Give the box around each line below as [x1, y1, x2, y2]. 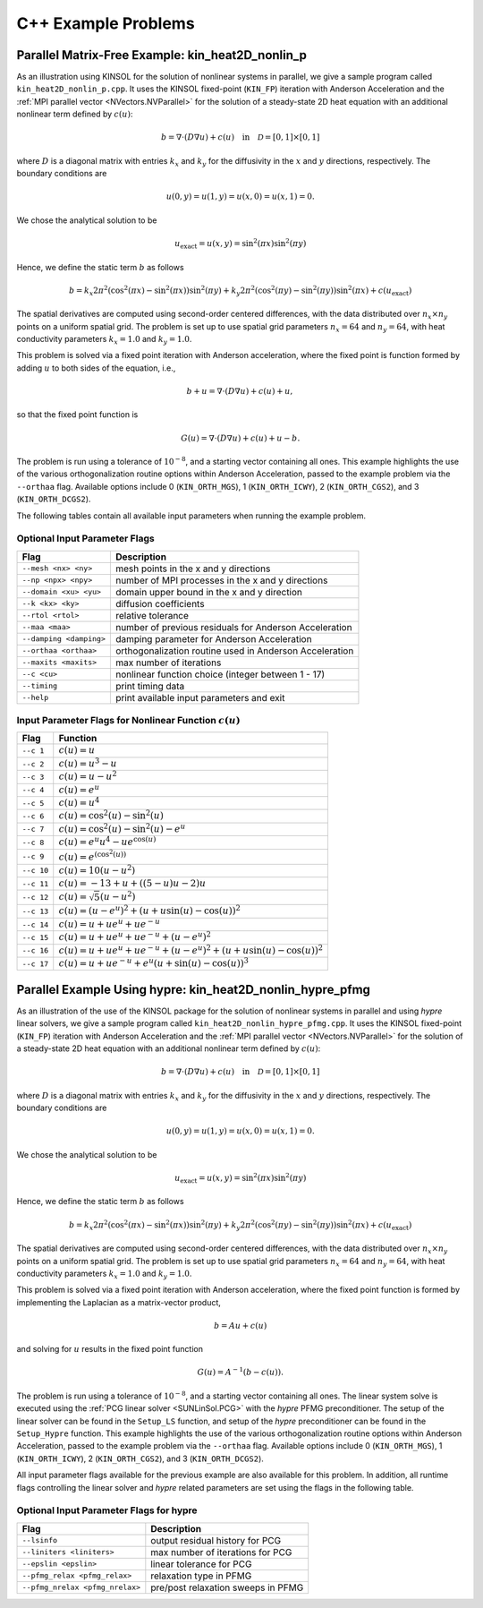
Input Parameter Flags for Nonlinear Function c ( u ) [16, 714, 241, 727]
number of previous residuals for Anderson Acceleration [114, 620, 352, 633]
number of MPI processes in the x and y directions [114, 574, 328, 586]
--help [21, 693, 49, 703]
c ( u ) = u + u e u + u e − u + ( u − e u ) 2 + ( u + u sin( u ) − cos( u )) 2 [58, 943, 324, 956]
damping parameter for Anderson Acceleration [114, 632, 312, 645]
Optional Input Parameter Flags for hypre [16, 1504, 198, 1517]
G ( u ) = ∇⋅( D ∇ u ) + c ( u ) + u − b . [180, 432, 301, 443]
